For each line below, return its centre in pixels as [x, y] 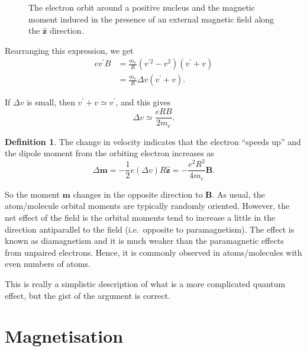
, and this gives [143, 102]
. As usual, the [238, 194]
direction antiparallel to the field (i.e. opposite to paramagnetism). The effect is [150, 229]
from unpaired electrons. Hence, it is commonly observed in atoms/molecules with [153, 252]
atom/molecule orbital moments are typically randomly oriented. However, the [147, 206]
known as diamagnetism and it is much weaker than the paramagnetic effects [144, 241]
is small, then [51, 102]
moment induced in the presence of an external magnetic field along [151, 19]
